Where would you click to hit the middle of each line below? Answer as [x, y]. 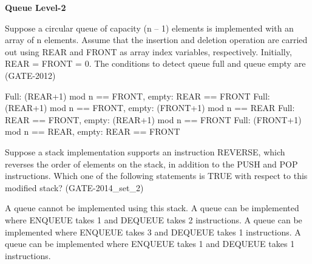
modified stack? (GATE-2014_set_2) [74, 187]
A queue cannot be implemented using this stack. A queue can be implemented [152, 208]
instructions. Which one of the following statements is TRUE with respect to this [156, 176]
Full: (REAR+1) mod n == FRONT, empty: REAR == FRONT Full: [137, 96]
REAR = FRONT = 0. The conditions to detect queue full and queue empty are [155, 63]
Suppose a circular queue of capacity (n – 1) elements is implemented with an [149, 28]
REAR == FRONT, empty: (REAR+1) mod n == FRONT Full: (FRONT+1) [153, 119]
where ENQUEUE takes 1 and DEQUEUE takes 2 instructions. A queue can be [154, 219]
